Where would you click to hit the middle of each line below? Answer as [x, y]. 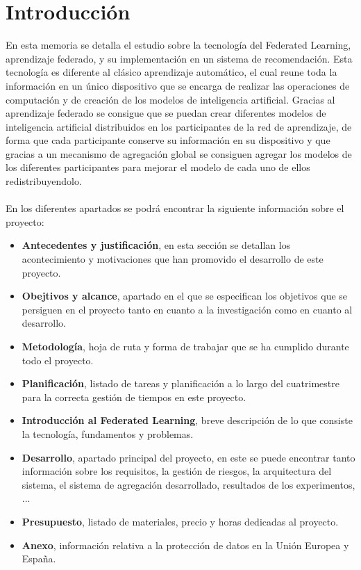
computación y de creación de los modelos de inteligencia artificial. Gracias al [170, 99]
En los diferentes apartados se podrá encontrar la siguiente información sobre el [175, 208]
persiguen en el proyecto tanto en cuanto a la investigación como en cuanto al [187, 309]
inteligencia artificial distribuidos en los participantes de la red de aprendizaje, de [179, 126]
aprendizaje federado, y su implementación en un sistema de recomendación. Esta [179, 58]
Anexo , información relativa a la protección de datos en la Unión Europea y [185, 545]
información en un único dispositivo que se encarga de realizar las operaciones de [178, 85]
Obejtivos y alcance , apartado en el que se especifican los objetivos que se [185, 296]
